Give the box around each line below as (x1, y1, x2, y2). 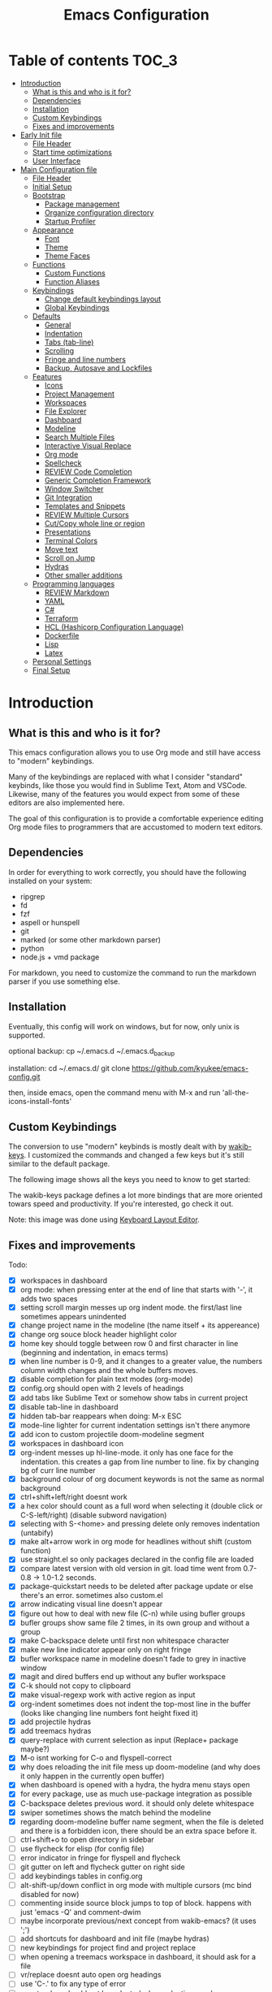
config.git (8, 1072, 41, 1082)
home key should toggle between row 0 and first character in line (19, 1339, 239, 1349)
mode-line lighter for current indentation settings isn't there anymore (19, 1420, 250, 1430)
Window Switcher (44, 483, 104, 493)
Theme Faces (44, 250, 91, 261)
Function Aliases (44, 276, 100, 286)
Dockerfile (44, 630, 80, 640)
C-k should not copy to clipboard (19, 1680, 132, 1691)
